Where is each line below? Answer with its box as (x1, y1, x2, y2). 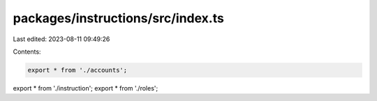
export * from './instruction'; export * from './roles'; (13, 84, 158, 92)
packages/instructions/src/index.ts (13, 10, 225, 26)
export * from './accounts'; (27, 66, 128, 74)
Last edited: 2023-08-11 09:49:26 (13, 35, 110, 43)
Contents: (13, 47, 41, 56)
